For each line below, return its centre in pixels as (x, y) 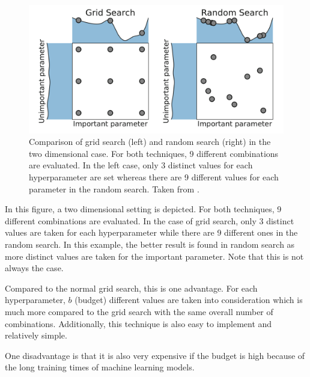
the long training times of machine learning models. (100, 367)
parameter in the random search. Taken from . (114, 188)
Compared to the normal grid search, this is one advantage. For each (131, 288)
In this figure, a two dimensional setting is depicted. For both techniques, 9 (143, 209)
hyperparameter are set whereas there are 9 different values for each (154, 177)
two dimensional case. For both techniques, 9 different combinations (154, 153)
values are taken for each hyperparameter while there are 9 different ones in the (151, 232)
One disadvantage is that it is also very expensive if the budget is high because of (155, 355)
